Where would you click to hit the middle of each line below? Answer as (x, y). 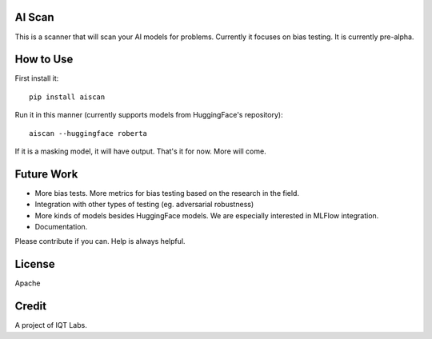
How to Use (44, 60)
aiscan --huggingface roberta (88, 133)
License (35, 264)
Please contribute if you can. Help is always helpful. (100, 241)
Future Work (46, 174)
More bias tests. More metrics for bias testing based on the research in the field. (167, 193)
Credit (31, 307)
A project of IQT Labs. (51, 325)
